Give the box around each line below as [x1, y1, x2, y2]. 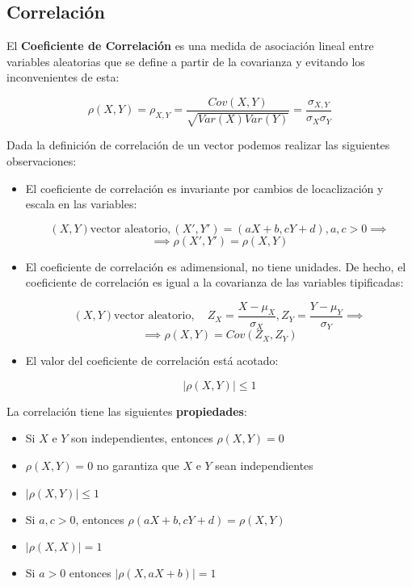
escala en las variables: [25, 195, 137, 212]
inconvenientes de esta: [6, 69, 120, 86]
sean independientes [215, 457, 313, 474]
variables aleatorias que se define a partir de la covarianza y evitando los [6, 52, 365, 69]
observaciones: [6, 153, 77, 170]
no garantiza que [96, 457, 179, 474]
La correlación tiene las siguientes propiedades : [6, 402, 247, 419]
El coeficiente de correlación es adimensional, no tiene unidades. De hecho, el [25, 258, 406, 275]
